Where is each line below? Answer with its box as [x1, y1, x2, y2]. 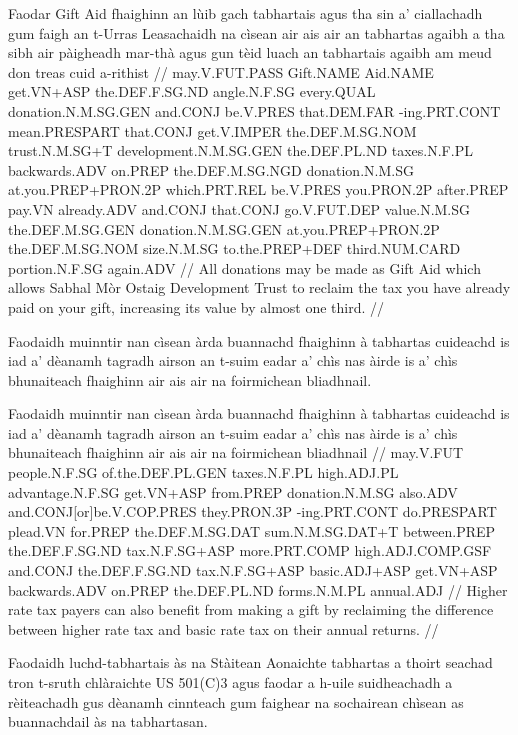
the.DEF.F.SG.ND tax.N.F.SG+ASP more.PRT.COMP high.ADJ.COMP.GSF [8, 540, 492, 561]
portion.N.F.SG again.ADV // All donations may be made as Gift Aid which [8, 257, 481, 278]
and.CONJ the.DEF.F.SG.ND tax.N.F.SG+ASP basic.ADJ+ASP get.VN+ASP [8, 560, 498, 581]
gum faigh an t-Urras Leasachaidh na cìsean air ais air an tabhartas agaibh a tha [8, 22, 505, 43]
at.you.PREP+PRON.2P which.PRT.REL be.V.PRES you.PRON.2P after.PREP [8, 179, 509, 200]
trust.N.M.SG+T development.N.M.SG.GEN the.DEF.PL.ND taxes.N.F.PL [8, 140, 473, 161]
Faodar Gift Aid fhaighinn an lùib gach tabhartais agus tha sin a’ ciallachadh [8, 3, 483, 23]
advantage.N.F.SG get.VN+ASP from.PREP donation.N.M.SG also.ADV [8, 481, 458, 502]
